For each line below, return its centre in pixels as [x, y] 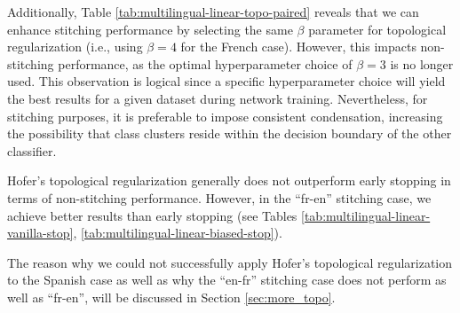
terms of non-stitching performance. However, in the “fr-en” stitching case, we [219, 197]
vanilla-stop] [40, 233]
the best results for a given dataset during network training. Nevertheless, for [218, 98]
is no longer [422, 63]
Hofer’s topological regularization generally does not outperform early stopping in [229, 180]
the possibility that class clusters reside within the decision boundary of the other [230, 133]
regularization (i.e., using [75, 47]
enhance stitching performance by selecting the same [150, 29]
